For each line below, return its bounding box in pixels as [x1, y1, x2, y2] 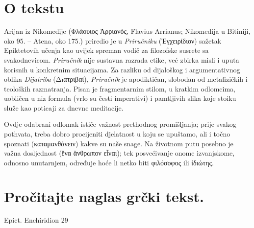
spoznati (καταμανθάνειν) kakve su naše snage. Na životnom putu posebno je [4, 138, 233, 148]
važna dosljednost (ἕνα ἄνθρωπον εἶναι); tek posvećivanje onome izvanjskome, [4, 148, 235, 158]
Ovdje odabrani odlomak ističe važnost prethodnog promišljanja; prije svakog [4, 119, 236, 129]
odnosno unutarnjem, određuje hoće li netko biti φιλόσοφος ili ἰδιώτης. [4, 157, 214, 167]
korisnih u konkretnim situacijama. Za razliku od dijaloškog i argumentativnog [4, 64, 240, 74]
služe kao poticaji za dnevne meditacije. [4, 102, 124, 113]
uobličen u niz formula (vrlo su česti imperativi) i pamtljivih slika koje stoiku [4, 93, 236, 103]
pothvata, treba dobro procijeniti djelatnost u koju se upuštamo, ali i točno [4, 129, 230, 139]
